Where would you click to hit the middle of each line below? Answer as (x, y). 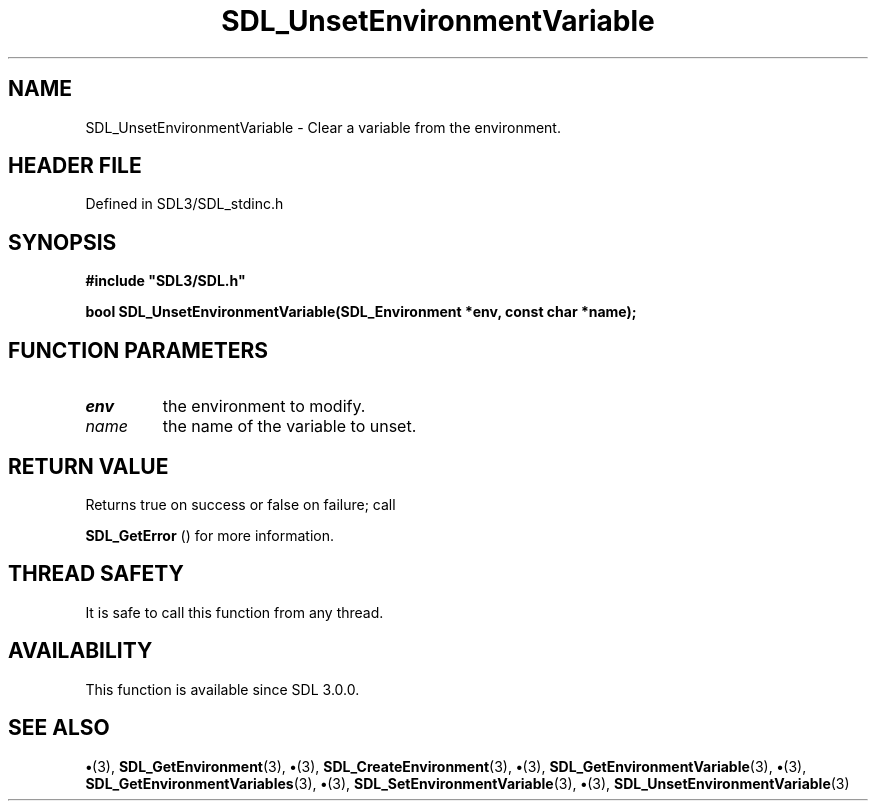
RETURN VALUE (88, 466)
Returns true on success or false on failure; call (240, 504)
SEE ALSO (59, 728)
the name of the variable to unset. (289, 426)
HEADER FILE (75, 166)
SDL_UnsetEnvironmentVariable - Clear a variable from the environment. (323, 127)
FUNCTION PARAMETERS (138, 350)
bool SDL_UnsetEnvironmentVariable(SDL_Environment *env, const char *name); (361, 312)
